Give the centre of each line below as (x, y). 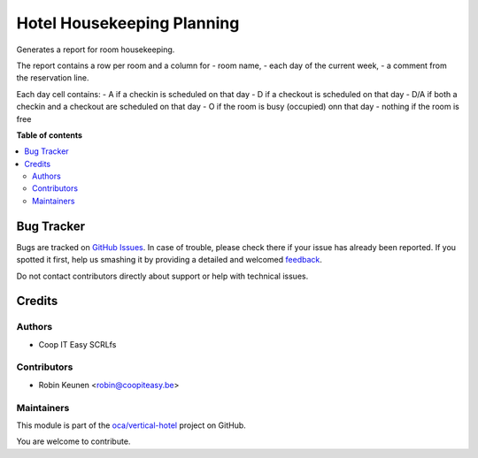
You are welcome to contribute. (73, 441)
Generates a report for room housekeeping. (96, 50)
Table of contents (50, 135)
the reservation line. (53, 78)
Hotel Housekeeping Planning (128, 23)
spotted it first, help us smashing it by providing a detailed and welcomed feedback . (170, 260)
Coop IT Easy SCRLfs (77, 344)
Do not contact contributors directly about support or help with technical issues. (162, 276)
